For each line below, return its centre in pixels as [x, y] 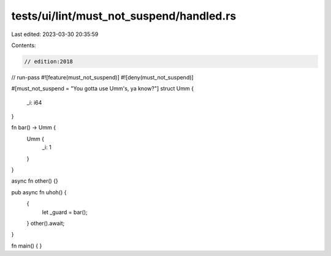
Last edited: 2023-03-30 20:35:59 [55, 34]
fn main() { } [27, 246]
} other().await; [46, 223]
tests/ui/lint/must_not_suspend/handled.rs [124, 16]
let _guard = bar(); [65, 212]
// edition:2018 [49, 61]
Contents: [24, 45]
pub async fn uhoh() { [39, 192]
